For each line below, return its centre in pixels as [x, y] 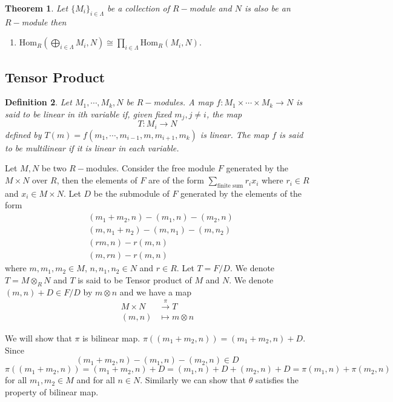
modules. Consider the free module [151, 168]
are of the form [176, 180]
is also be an [267, 8]
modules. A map [183, 102]
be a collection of [138, 8]
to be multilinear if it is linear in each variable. [92, 147]
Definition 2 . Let [38, 102]
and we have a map [156, 292]
